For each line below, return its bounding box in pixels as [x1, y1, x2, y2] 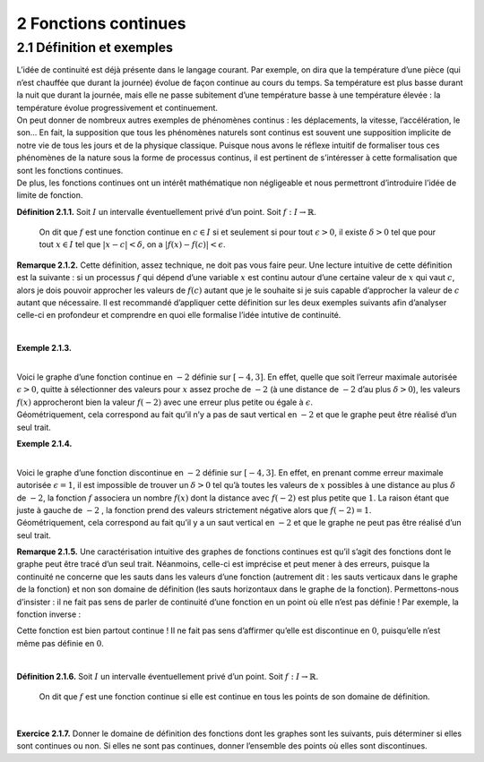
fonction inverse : [16, 609, 82, 620]
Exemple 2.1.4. [16, 438, 73, 449]
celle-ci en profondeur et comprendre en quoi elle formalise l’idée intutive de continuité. [16, 310, 341, 321]
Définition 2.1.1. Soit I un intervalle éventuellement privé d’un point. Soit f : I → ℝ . [16, 206, 317, 217]
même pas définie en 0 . [16, 638, 105, 648]
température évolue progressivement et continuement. [16, 102, 219, 113]
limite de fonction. [16, 190, 83, 201]
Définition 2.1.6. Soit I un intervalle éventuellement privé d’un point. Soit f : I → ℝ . [16, 671, 318, 681]
